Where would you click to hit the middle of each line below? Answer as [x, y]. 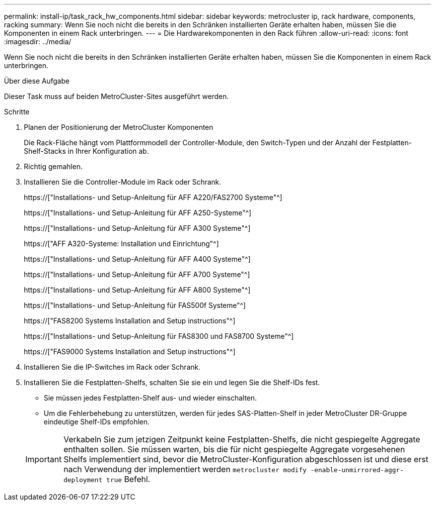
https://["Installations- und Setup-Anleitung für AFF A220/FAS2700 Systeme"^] [153, 197]
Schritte [17, 112]
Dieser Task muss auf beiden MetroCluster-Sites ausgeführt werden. [116, 96]
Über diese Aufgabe [37, 81]
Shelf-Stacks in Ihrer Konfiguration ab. [86, 151]
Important [43, 459]
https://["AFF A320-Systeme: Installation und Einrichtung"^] [121, 244]
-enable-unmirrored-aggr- [357, 470]
